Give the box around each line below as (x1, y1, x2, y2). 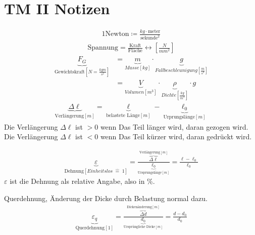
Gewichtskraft (54, 69, 85, 74)
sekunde (140, 35, 158, 41)
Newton (105, 30, 129, 38)
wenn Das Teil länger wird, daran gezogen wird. (100, 121, 248, 132)
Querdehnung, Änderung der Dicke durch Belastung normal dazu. (4, 193, 208, 203)
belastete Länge (106, 112, 140, 118)
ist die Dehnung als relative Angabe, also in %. (10, 176, 155, 186)
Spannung (87, 44, 119, 52)
